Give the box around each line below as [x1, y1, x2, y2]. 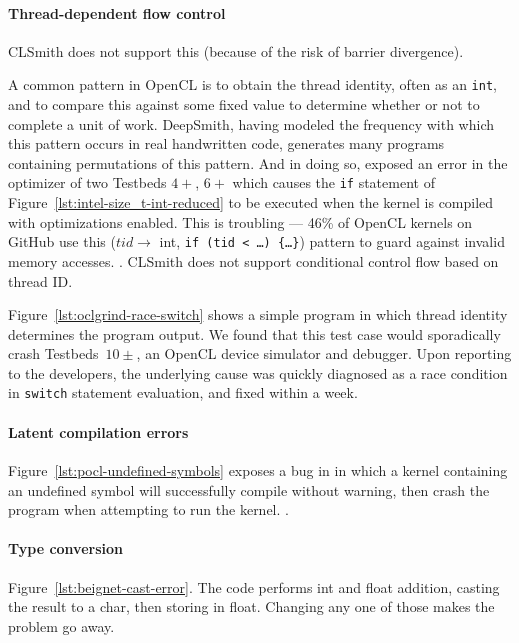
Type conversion [8, 538, 123, 559]
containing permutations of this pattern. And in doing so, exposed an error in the [8, 152, 508, 173]
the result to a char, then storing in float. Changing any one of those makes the [8, 596, 495, 617]
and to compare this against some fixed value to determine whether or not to [8, 94, 480, 115]
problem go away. [8, 615, 115, 636]
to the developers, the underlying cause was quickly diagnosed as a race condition [8, 362, 508, 383]
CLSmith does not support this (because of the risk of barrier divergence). [8, 40, 464, 61]
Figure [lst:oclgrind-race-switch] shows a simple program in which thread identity [8, 304, 508, 325]
